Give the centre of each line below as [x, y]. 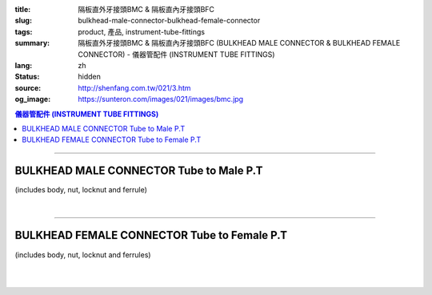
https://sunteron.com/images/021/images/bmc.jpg [161, 99]
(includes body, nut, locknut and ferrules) [83, 255]
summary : [32, 43]
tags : [24, 31]
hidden [90, 77]
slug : [23, 21]
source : [28, 87]
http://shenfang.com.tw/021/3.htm [134, 87]
